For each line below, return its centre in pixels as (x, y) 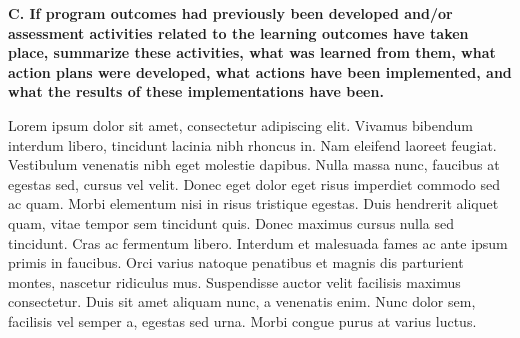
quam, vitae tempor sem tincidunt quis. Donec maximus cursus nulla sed (231, 222)
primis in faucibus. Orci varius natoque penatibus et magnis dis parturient (236, 262)
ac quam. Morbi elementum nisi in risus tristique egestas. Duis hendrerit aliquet (253, 203)
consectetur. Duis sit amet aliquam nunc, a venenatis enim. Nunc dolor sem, (242, 301)
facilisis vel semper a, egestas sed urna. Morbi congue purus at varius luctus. (242, 320)
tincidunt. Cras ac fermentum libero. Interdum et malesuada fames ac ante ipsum (258, 242)
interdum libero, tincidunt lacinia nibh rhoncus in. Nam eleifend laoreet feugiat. (252, 144)
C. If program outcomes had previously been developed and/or (230, 13)
